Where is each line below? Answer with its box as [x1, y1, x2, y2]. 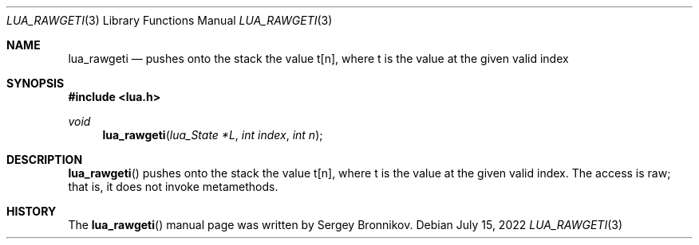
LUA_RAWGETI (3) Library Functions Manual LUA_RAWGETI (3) [6, 14, 333, 27]
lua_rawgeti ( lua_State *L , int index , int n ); [102, 128, 323, 142]
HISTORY [6, 204, 57, 218]
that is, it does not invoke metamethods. [68, 180, 278, 193]
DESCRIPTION [6, 153, 83, 166]
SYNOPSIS [6, 76, 65, 90]
